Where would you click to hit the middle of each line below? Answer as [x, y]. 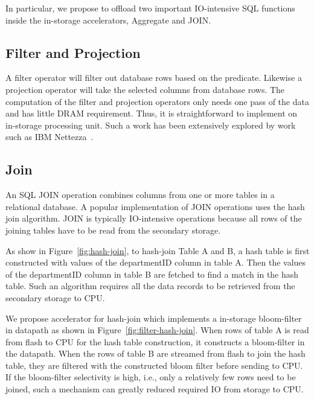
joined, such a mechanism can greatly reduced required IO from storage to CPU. [155, 389]
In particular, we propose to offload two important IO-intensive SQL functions [150, 8]
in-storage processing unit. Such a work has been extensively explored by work [151, 125]
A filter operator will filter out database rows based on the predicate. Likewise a [154, 78]
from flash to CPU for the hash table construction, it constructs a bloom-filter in [155, 341]
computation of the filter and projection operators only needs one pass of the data [157, 101]
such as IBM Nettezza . [50, 137]
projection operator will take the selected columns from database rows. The [145, 89]
